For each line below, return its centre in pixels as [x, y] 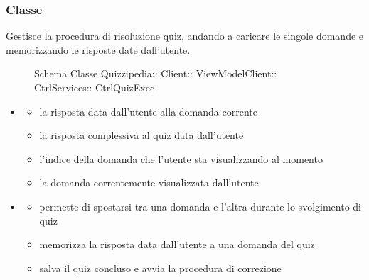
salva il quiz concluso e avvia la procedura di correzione [160, 268]
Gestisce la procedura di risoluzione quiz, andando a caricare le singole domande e [185, 36]
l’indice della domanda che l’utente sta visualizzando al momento [181, 158]
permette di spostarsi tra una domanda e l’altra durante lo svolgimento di [200, 206]
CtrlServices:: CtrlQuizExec [95, 87]
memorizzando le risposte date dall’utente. [98, 49]
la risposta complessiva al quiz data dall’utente [141, 135]
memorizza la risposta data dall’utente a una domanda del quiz [177, 244]
